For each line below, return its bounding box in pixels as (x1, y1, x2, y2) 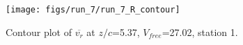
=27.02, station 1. (162, 24, 238, 39)
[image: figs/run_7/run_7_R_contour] (6, 5, 180, 15)
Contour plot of (6, 24, 72, 39)
